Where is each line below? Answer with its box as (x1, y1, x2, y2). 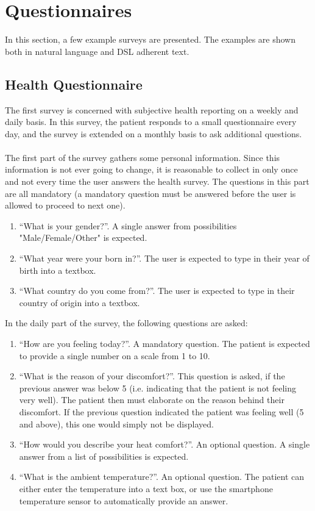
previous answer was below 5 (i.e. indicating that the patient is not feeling (19, 381, 297, 394)
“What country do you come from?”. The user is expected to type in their (19, 284, 295, 297)
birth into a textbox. (19, 263, 96, 276)
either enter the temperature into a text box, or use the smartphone (19, 482, 273, 495)
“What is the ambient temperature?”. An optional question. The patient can (19, 470, 305, 483)
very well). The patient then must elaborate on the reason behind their (19, 393, 285, 406)
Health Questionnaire (5, 74, 143, 93)
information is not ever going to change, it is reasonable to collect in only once (5, 163, 298, 176)
